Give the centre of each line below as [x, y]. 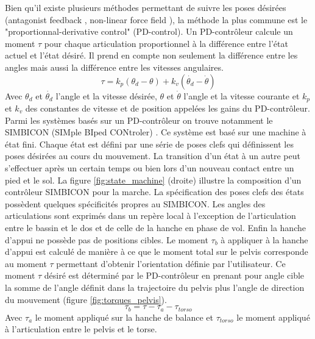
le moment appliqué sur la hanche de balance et [124, 317]
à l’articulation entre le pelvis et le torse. [81, 329]
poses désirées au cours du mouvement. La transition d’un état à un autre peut [153, 156]
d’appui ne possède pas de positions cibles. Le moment [107, 239]
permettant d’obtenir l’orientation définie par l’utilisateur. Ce [171, 263]
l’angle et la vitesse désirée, [106, 95]
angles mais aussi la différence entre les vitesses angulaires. [114, 67]
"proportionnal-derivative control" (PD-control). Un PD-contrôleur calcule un [149, 31]
